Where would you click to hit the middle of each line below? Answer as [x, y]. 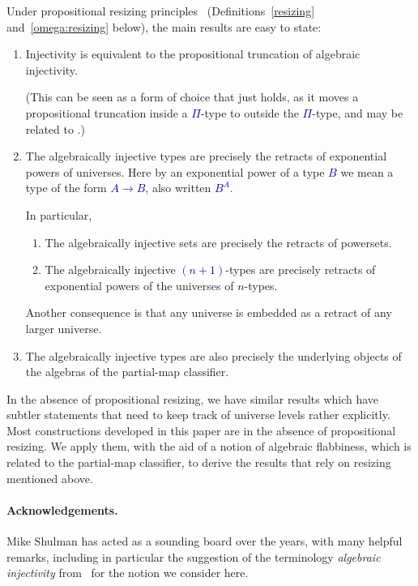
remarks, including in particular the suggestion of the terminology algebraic [194, 556]
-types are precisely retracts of [301, 269]
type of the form [66, 188]
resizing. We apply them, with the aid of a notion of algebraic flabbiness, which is [209, 446]
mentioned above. [50, 478]
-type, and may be [358, 112]
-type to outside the [250, 112]
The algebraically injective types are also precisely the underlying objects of [213, 355]
